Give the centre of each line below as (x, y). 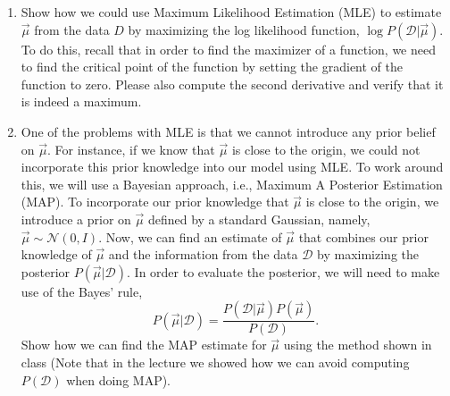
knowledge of (56, 254)
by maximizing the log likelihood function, (244, 29)
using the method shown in (358, 345)
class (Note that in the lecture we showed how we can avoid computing (215, 362)
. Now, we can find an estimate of (190, 236)
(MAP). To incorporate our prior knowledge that (155, 202)
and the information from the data (203, 254)
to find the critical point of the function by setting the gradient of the (212, 67)
